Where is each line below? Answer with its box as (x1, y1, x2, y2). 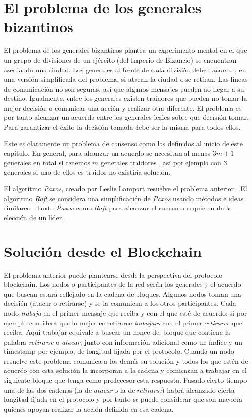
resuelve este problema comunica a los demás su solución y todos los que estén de (4, 355, 248, 366)
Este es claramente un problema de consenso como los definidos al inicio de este (4, 138, 243, 148)
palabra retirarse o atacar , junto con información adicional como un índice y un (4, 336, 243, 347)
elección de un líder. (4, 212, 64, 222)
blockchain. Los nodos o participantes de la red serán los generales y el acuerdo (4, 279, 241, 289)
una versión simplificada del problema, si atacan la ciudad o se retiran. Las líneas (4, 74, 248, 84)
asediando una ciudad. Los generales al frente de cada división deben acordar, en (4, 64, 246, 74)
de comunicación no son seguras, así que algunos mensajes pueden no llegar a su (4, 83, 244, 93)
